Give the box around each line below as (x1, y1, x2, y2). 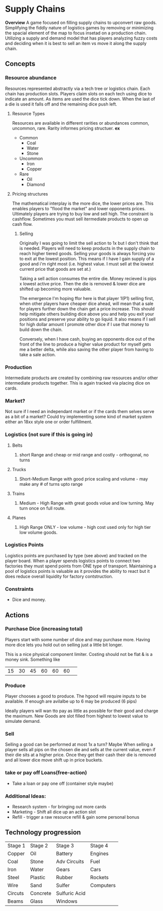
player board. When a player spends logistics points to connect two (5, 558, 140, 564)
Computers (90, 882, 116, 889)
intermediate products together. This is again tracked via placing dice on (5, 380, 150, 386)
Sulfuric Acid (55, 889, 86, 896)
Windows (55, 898, 78, 905)
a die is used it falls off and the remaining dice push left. (5, 101, 118, 107)
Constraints (5, 586, 34, 592)
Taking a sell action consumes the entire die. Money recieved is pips (19, 275, 157, 282)
